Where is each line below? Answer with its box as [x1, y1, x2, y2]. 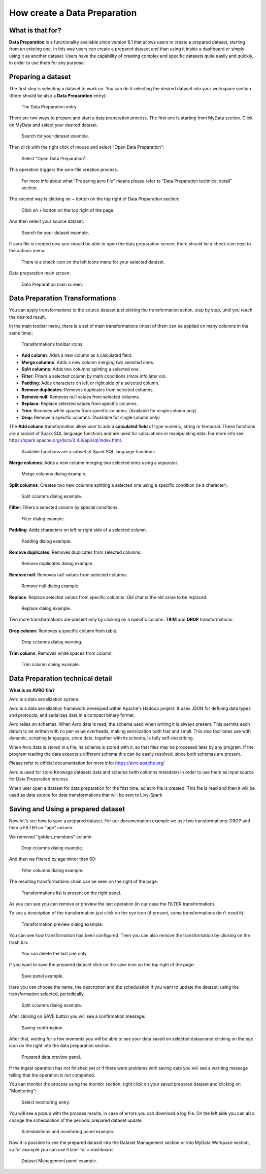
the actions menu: [9, 248, 46, 254]
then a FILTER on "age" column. [9, 825, 74, 831]
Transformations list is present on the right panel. [21, 890, 122, 896]
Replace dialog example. [21, 605, 71, 611]
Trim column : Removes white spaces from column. [9, 650, 113, 656]
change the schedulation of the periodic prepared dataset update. [9, 1117, 143, 1123]
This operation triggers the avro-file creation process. [9, 167, 118, 172]
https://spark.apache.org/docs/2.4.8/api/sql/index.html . [9, 437, 123, 443]
